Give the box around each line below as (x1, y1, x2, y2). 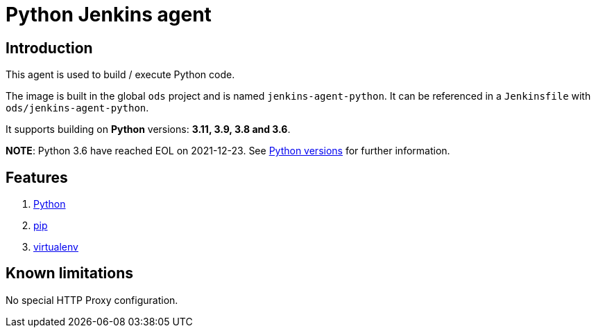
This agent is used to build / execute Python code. (6, 69, 235, 81)
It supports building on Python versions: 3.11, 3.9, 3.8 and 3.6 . (6, 123, 291, 136)
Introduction (6, 39, 93, 57)
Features (6, 168, 68, 186)
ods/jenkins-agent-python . (6, 102, 149, 114)
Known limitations (6, 264, 133, 282)
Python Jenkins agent (6, 3, 212, 26)
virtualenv (33, 241, 78, 253)
